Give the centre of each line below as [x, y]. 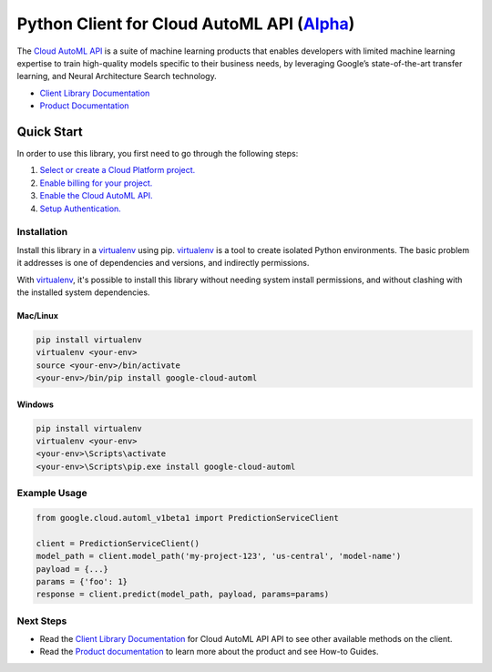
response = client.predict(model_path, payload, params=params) [183, 595]
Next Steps [42, 621]
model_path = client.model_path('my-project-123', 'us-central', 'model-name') [219, 556]
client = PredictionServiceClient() [118, 543]
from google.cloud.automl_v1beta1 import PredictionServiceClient [187, 518]
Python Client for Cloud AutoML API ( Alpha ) [186, 24]
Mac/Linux [38, 315]
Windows [35, 404]
